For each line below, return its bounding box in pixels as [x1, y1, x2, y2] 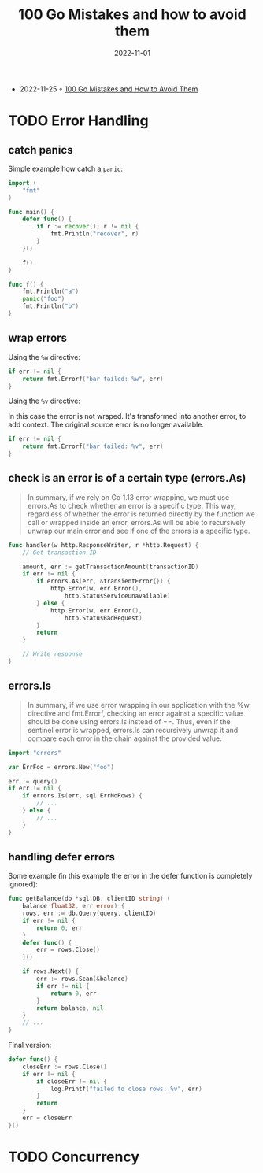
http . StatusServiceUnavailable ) [64, 592, 171, 600]
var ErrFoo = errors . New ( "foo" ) [8, 763, 114, 771]
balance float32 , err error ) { [22, 902, 125, 910]
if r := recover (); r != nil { [36, 223, 139, 231]
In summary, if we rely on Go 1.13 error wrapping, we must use [27, 492, 230, 501]
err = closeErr [22, 1114, 72, 1123]
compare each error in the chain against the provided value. [27, 734, 222, 743]
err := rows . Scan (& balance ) [36, 975, 128, 983]
